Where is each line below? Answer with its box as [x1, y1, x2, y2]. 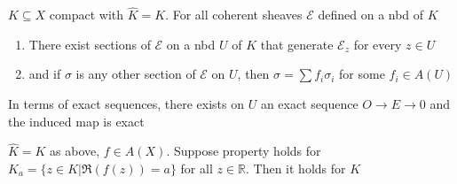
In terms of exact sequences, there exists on [8, 95, 245, 112]
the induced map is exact [8, 111, 145, 130]
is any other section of [75, 65, 196, 83]
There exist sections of [28, 34, 151, 53]
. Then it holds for [246, 159, 346, 177]
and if [28, 65, 61, 83]
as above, [50, 142, 100, 160]
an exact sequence [260, 95, 359, 112]
